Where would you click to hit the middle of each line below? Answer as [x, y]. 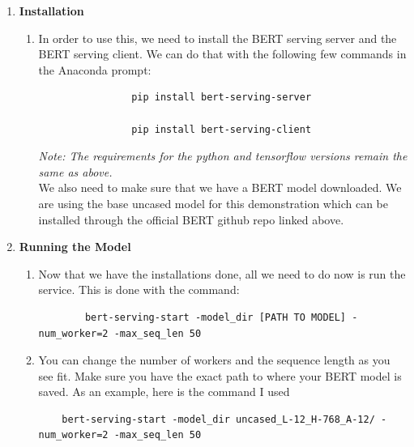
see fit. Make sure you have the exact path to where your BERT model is [220, 375]
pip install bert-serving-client [222, 129]
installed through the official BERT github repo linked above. [191, 219]
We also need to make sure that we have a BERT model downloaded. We [220, 187]
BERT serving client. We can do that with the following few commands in [222, 54]
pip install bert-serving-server [222, 98]
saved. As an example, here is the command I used [164, 392]
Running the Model [75, 247]
